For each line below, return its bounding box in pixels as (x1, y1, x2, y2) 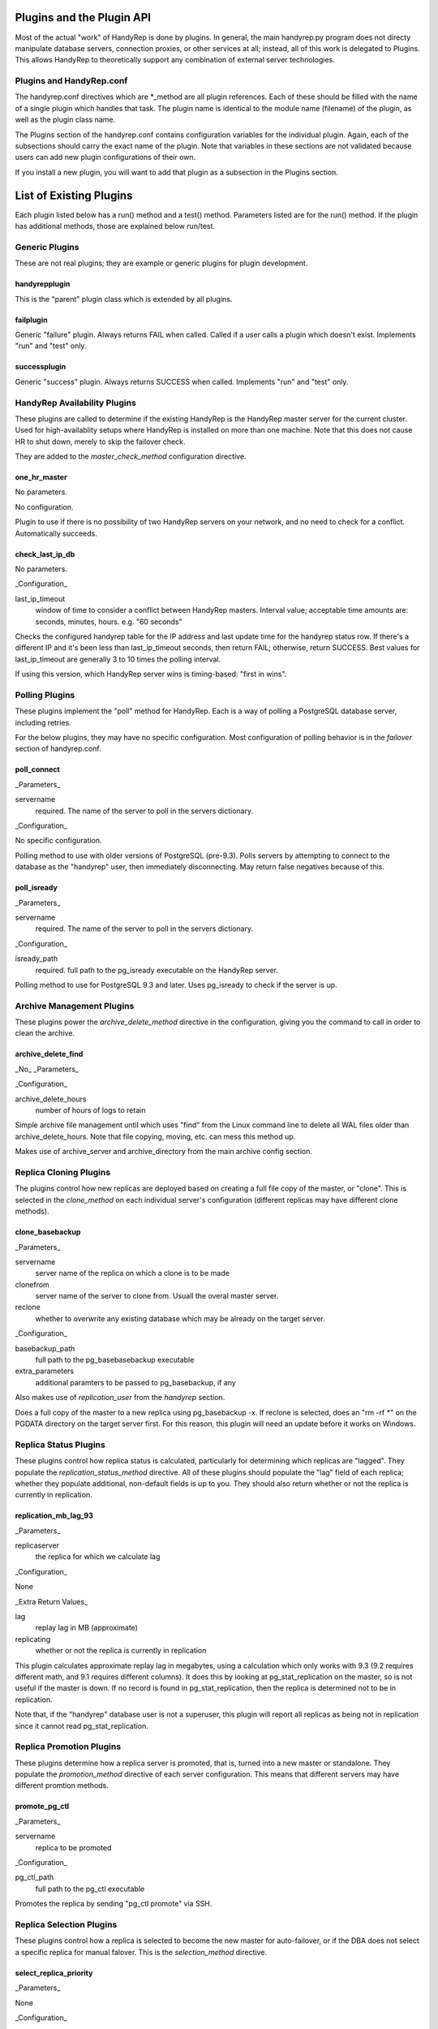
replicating (15, 1634, 51, 1643)
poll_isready (15, 883, 58, 893)
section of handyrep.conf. (15, 743, 101, 754)
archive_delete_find (15, 1049, 84, 1059)
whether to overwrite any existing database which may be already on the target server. (35, 1313, 325, 1323)
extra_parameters (15, 1366, 75, 1376)
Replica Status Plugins (15, 1439, 105, 1450)
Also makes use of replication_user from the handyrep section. (15, 1393, 225, 1402)
